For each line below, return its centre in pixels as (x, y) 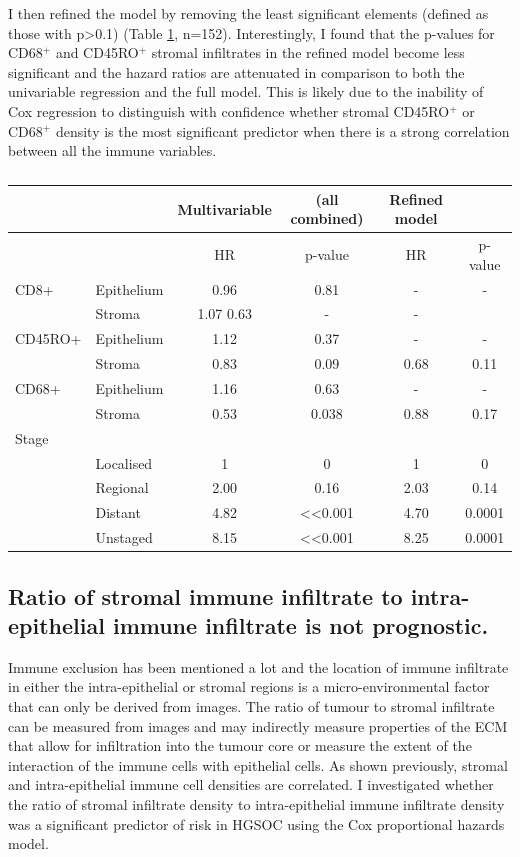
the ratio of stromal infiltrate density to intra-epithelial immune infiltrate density (256, 803)
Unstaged (124, 537)
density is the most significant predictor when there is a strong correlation (282, 130)
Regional (122, 487)
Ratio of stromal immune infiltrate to (205, 595)
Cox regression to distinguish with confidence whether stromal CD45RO (229, 110)
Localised (124, 462)
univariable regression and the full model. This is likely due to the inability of (246, 91)
